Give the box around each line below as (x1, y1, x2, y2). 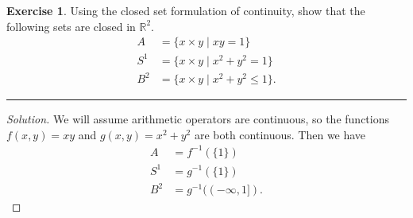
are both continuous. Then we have (194, 126, 366, 142)
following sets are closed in (6, 18, 136, 34)
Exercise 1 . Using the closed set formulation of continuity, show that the (6, 2, 365, 18)
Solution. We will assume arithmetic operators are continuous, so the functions (6, 111, 389, 127)
